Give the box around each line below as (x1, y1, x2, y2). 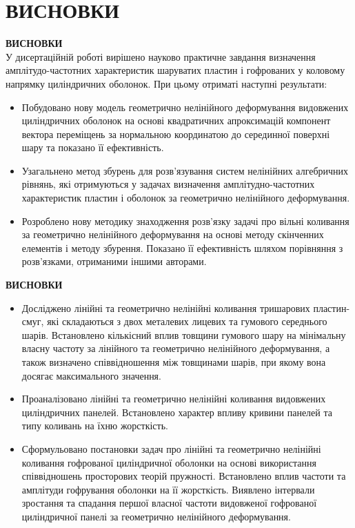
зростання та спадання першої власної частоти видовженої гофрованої (21, 496, 317, 510)
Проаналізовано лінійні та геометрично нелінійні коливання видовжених (21, 391, 326, 406)
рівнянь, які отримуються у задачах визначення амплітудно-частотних (21, 177, 315, 191)
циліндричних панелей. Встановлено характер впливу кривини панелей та (21, 404, 332, 419)
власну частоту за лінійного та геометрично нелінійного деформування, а (21, 341, 330, 355)
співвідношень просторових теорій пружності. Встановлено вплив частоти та (21, 469, 346, 483)
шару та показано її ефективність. (21, 140, 164, 155)
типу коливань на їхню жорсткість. (21, 418, 168, 433)
